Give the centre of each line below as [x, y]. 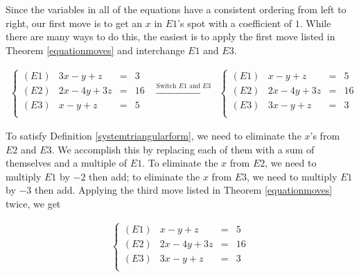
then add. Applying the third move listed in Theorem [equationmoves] [184, 190]
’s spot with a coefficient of [235, 23]
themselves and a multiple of [67, 163]
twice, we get [33, 203]
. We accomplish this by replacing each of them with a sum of [183, 149]
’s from [325, 136]
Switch [166, 86]
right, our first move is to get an [74, 23]
